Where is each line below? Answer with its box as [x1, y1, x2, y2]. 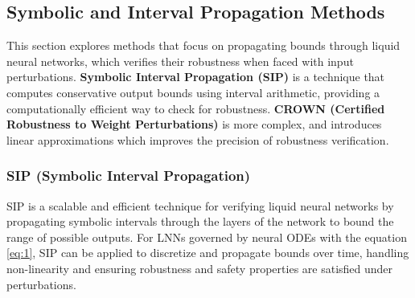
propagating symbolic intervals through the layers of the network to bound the [6, 213, 394, 230]
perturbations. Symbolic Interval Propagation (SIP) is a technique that [6, 68, 385, 85]
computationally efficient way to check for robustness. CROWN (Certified [6, 100, 385, 116]
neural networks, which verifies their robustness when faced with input [6, 52, 354, 69]
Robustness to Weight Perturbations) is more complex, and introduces [6, 116, 382, 133]
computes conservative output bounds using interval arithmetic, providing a [6, 84, 380, 100]
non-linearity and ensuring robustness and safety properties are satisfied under [6, 259, 393, 276]
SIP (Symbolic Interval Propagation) [6, 165, 251, 186]
